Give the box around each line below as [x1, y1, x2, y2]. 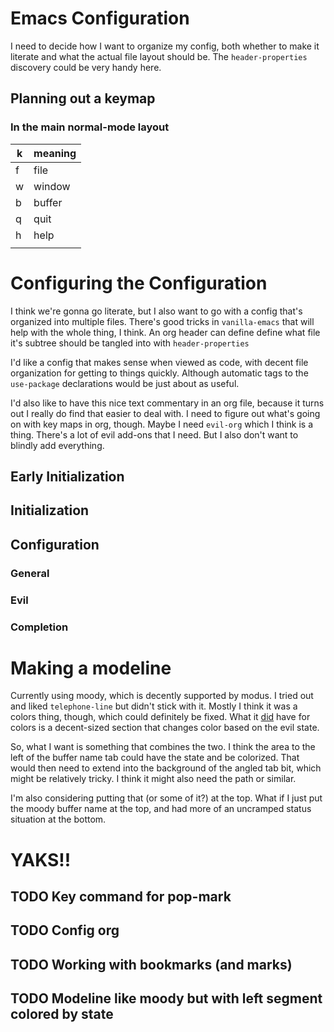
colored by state [10, 1006, 114, 1023]
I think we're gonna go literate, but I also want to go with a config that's [10, 305, 303, 317]
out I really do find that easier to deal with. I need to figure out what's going [10, 407, 321, 419]
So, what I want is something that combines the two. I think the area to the [10, 741, 316, 753]
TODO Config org [10, 922, 120, 939]
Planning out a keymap [10, 90, 156, 107]
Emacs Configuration [10, 7, 190, 30]
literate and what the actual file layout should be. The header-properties [10, 50, 308, 62]
